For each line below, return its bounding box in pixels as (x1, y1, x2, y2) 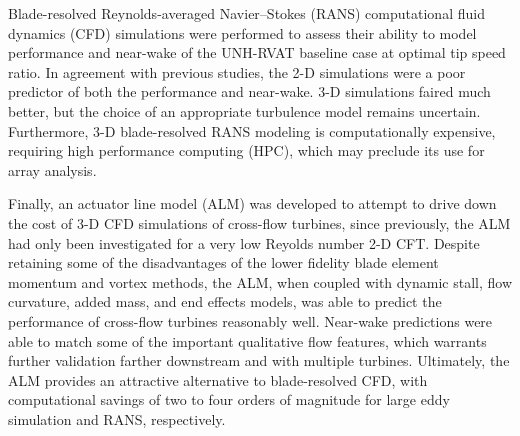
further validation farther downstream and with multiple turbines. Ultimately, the (8, 350, 510, 371)
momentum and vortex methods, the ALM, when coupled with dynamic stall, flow (8, 271, 512, 292)
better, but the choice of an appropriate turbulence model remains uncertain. (8, 100, 481, 121)
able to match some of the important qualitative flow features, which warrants (8, 330, 487, 351)
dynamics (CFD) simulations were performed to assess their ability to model (8, 22, 477, 43)
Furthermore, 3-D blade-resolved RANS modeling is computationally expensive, (8, 120, 496, 141)
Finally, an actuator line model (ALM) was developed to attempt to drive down (8, 193, 497, 214)
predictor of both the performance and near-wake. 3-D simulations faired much (8, 81, 491, 102)
